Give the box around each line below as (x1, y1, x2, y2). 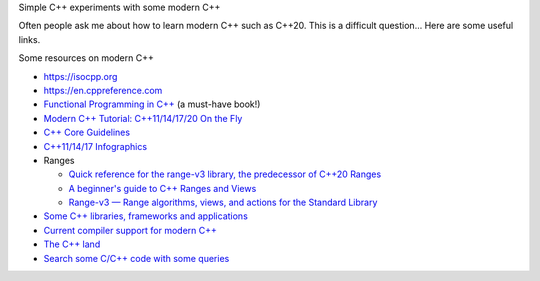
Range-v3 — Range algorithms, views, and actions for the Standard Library (68, 196, 378, 209)
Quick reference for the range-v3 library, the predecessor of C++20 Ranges (68, 168, 382, 180)
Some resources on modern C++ (18, 52, 154, 64)
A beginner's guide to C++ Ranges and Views (68, 182, 257, 194)
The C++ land (43, 238, 101, 250)
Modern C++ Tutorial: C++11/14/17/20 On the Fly (43, 112, 243, 124)
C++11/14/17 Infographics (43, 140, 148, 152)
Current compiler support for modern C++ (43, 224, 217, 236)
